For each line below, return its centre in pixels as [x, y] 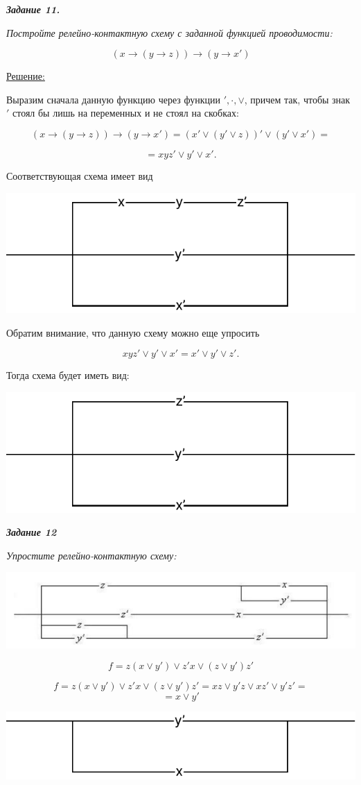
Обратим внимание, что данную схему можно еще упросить [133, 332]
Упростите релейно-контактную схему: [91, 555]
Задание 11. [33, 9]
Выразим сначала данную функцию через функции [113, 99]
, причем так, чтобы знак [297, 99]
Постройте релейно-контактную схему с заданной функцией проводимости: [169, 32]
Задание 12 [32, 532]
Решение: [26, 76]
